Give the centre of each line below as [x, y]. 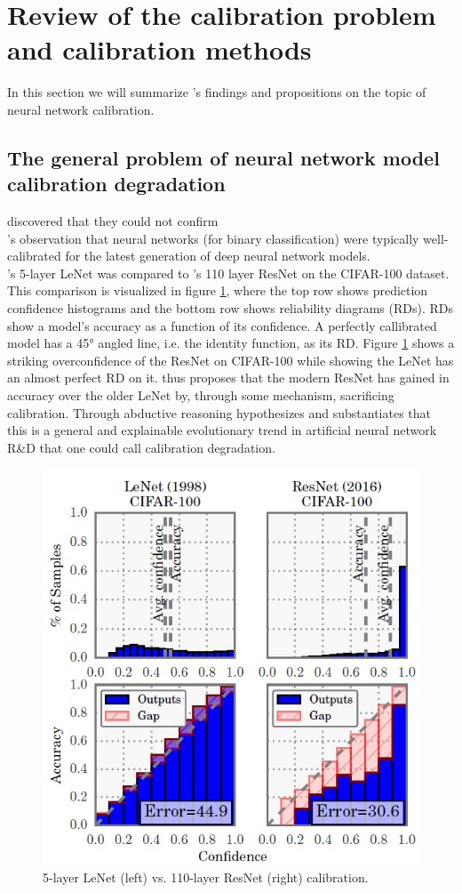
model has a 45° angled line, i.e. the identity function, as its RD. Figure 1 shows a [231, 343]
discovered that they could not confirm [113, 221]
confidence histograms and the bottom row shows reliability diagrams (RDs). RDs [230, 308]
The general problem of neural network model [223, 157]
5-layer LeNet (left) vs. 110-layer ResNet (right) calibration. [206, 877]
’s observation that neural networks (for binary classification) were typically [213, 238]
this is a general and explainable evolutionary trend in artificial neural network [222, 430]
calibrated [34, 256]
